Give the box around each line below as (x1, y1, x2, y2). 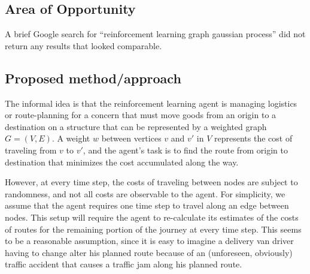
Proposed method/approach (5, 68, 181, 87)
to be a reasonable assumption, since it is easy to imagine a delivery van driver (5, 234, 294, 247)
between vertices (101, 132, 162, 144)
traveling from (5, 143, 57, 156)
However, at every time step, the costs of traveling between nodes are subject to (5, 176, 298, 188)
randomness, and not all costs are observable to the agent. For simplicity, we (5, 187, 285, 200)
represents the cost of (214, 132, 293, 144)
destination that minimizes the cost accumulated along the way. (5, 155, 239, 168)
